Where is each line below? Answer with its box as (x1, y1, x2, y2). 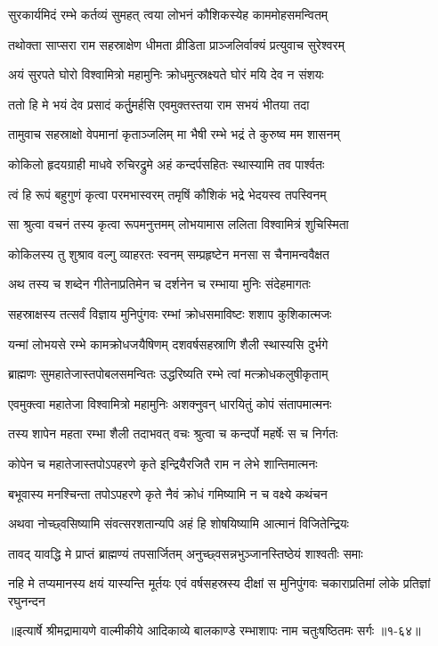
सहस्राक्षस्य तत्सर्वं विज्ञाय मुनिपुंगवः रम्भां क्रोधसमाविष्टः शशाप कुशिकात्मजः (8, 304, 332, 323)
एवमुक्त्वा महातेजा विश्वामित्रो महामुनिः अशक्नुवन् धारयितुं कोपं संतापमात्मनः (8, 394, 332, 413)
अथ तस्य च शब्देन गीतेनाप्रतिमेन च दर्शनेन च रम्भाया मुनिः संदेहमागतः (8, 274, 311, 293)
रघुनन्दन (8, 591, 45, 609)
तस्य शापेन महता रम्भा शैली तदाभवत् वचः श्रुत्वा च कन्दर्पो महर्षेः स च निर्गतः (8, 424, 338, 443)
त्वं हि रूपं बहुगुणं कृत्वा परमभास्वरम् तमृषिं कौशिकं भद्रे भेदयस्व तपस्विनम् (8, 184, 327, 203)
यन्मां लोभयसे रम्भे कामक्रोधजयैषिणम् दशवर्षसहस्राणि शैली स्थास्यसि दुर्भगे (8, 334, 328, 353)
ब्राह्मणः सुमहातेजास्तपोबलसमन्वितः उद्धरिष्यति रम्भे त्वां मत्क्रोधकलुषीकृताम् (8, 364, 328, 383)
